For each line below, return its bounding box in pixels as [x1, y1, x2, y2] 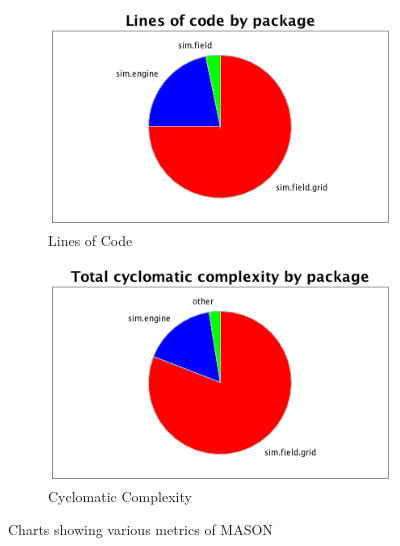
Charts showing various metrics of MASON [8, 519, 273, 540]
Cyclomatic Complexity [48, 485, 192, 506]
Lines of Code [48, 229, 133, 250]
